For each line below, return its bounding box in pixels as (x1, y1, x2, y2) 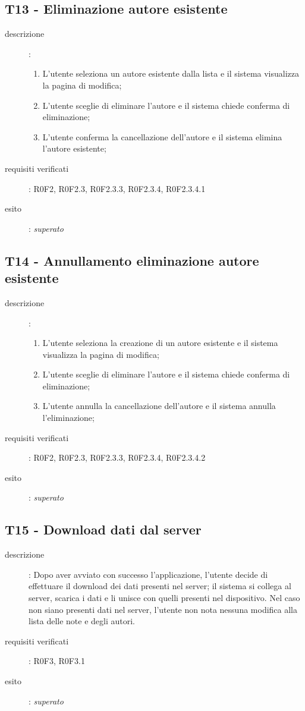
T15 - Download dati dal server (5, 520, 202, 539)
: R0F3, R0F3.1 (29, 655, 85, 667)
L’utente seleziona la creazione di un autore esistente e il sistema (42, 336, 278, 349)
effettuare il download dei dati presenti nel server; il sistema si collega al (29, 580, 291, 592)
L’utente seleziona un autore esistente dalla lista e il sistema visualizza (42, 67, 300, 80)
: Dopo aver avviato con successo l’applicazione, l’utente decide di (29, 568, 268, 580)
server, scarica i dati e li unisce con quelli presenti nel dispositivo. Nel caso (29, 592, 300, 604)
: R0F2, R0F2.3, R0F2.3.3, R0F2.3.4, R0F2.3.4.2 (29, 451, 206, 464)
